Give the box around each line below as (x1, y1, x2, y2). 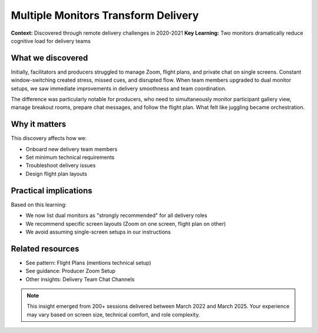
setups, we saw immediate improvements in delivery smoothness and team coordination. (11, 85, 227, 92)
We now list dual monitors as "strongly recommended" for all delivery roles (25, 212, 207, 219)
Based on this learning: (11, 201, 67, 208)
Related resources (11, 244, 79, 254)
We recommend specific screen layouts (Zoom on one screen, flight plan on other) (25, 220, 226, 227)
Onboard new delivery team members (25, 145, 118, 152)
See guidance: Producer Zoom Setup (25, 268, 116, 275)
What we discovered (11, 53, 88, 63)
